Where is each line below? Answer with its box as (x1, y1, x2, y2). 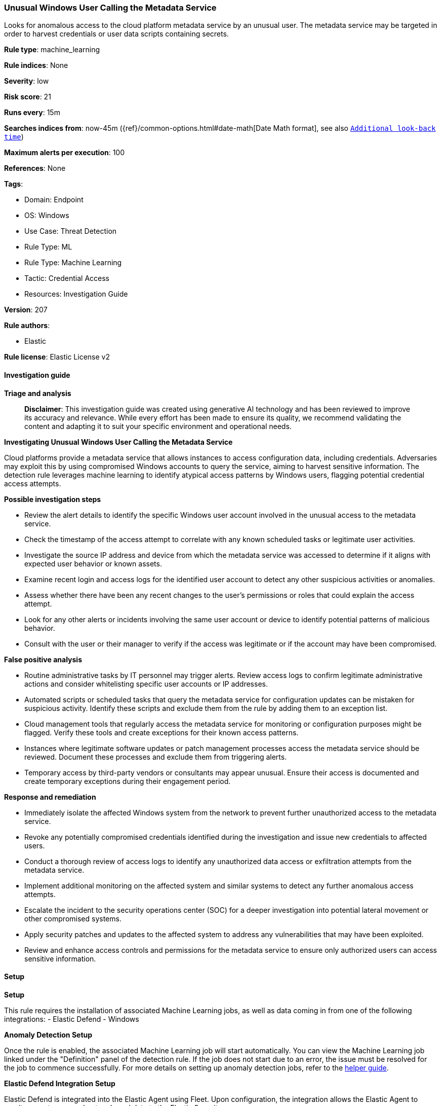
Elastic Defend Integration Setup (4, 1079, 115, 1088)
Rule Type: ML (24, 242, 72, 252)
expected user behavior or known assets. (24, 559, 162, 568)
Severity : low (4, 77, 49, 86)
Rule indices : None (4, 61, 68, 70)
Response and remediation (4, 792, 96, 801)
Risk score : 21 (4, 92, 51, 101)
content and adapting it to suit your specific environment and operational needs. (24, 421, 292, 431)
